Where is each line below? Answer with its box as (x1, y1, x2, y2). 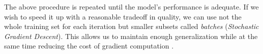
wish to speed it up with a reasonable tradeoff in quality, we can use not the (4, 11, 242, 21)
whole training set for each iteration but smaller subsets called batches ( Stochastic (4, 21, 259, 31)
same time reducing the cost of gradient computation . (4, 40, 174, 51)
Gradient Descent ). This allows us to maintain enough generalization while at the (4, 30, 258, 41)
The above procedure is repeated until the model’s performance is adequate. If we (4, 1, 259, 11)
